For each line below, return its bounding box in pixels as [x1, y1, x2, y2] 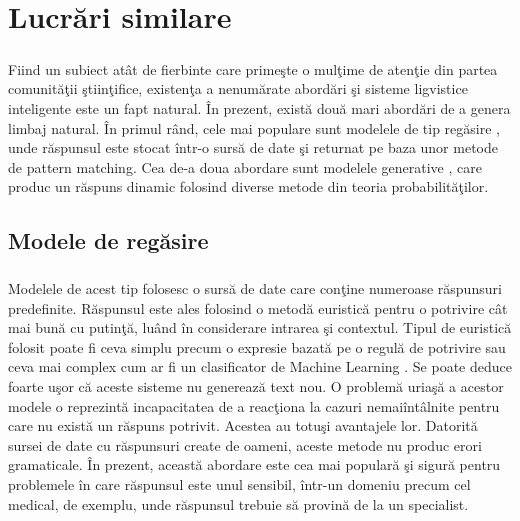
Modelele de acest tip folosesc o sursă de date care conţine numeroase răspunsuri [8, 278, 502, 299]
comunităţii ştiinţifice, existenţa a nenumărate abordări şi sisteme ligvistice [8, 78, 468, 99]
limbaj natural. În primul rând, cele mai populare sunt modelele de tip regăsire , [8, 117, 500, 138]
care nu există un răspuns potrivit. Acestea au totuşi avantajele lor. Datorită [8, 415, 478, 436]
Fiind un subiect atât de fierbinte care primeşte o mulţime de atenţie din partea [8, 58, 498, 79]
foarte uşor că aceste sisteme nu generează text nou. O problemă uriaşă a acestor [8, 376, 504, 397]
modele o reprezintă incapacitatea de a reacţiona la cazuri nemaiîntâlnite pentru [8, 395, 500, 416]
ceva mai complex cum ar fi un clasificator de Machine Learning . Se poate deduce [8, 356, 512, 377]
